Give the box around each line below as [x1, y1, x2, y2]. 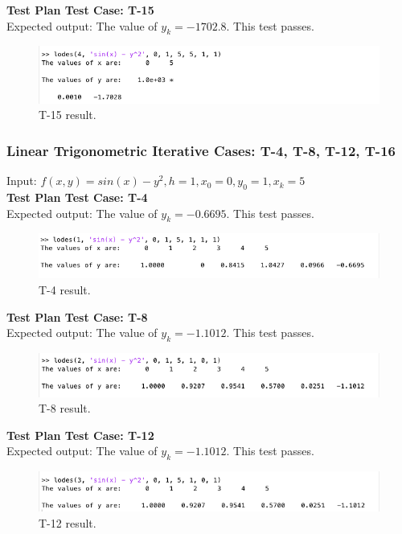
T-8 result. [39, 400, 91, 417]
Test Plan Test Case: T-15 [6, 2, 154, 18]
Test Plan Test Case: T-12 [6, 426, 154, 443]
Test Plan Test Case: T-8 [6, 308, 148, 325]
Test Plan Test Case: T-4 [6, 189, 148, 206]
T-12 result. [39, 514, 96, 531]
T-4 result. [39, 281, 91, 298]
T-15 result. [39, 106, 96, 123]
